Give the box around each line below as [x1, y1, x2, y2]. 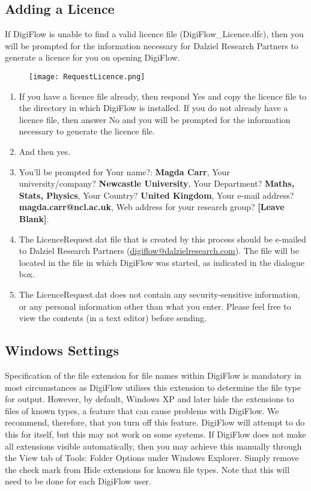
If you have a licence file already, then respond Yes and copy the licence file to [19, 89, 307, 102]
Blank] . [19, 212, 49, 224]
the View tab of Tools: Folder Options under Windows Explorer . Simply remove [5, 451, 299, 464]
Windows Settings [5, 341, 119, 360]
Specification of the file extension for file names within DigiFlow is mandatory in [5, 369, 301, 381]
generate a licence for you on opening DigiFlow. [5, 51, 180, 64]
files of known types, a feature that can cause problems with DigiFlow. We [5, 404, 279, 417]
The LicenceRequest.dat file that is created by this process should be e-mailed [19, 232, 306, 245]
